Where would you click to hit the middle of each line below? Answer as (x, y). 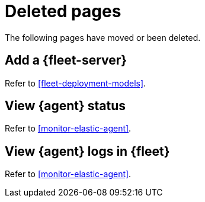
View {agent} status (65, 106)
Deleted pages (63, 11)
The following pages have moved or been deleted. (103, 37)
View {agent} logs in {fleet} (87, 151)
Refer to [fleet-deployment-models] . (76, 83)
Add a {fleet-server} (66, 60)
